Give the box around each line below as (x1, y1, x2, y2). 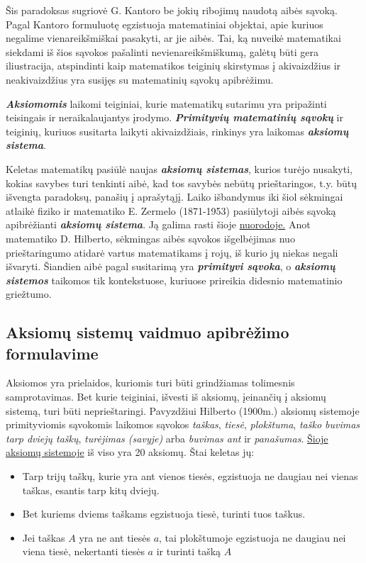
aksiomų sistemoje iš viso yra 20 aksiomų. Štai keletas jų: (6, 445, 255, 459)
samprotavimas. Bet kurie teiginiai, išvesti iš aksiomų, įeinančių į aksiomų (6, 389, 326, 404)
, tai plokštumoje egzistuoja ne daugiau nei (159, 530, 346, 545)
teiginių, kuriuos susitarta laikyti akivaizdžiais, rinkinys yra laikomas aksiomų (6, 123, 349, 138)
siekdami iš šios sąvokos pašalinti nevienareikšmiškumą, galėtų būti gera (6, 44, 318, 59)
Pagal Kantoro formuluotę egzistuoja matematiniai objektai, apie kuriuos (6, 16, 323, 31)
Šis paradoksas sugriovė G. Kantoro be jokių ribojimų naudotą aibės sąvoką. (6, 3, 338, 17)
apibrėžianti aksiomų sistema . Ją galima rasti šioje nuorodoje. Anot (6, 217, 311, 232)
